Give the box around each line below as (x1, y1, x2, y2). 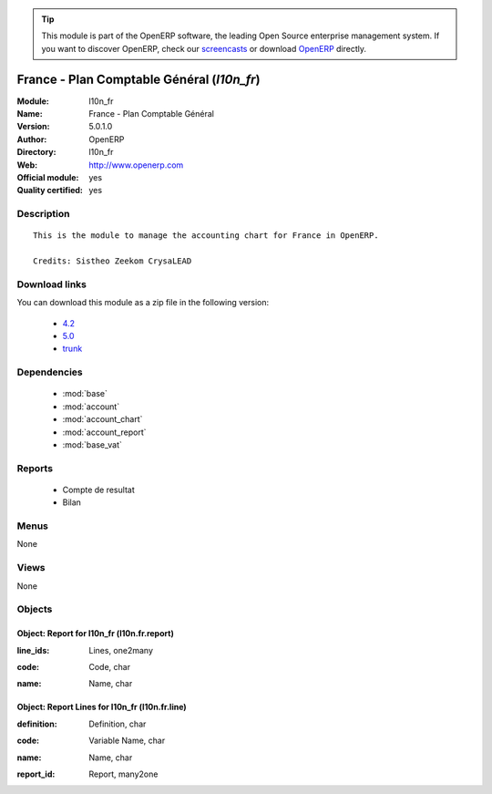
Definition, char (88, 718, 147, 729)
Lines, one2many (88, 644, 154, 655)
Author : (16, 133, 47, 145)
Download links (16, 278, 87, 291)
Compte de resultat (62, 484, 136, 495)
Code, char (88, 661, 131, 672)
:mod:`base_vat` (62, 438, 122, 450)
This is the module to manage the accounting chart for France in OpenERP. (33, 231, 379, 241)
